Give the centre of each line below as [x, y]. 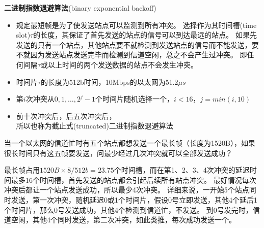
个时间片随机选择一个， [135, 99]
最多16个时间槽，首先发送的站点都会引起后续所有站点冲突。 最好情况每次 [134, 180]
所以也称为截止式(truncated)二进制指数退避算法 [95, 126]
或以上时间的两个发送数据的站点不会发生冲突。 [119, 64]
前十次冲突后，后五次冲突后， [66, 116]
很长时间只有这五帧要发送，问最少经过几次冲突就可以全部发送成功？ [118, 153]
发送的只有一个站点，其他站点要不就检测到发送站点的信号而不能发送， [134, 44]
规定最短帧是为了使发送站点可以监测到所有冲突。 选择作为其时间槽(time [136, 25]
